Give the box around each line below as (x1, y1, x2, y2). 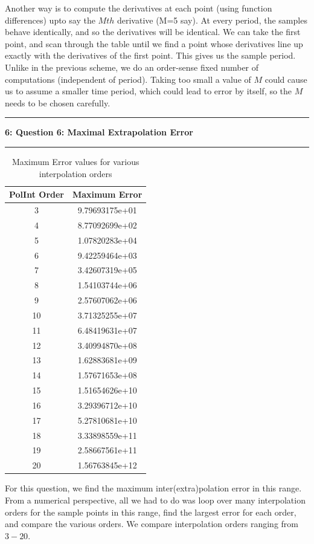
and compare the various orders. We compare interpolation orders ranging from (5, 517, 298, 530)
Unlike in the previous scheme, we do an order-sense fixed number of (5, 60, 259, 73)
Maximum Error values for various (11, 155, 139, 167)
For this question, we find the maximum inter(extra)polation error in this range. (5, 482, 302, 494)
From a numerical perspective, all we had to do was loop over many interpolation (5, 494, 306, 506)
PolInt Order (9, 188, 64, 201)
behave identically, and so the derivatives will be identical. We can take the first (5, 25, 301, 38)
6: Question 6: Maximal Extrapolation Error (5, 126, 193, 138)
